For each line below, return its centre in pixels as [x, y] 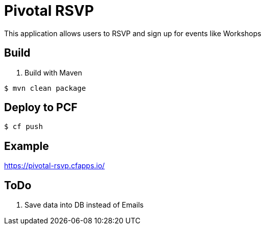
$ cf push [23, 127]
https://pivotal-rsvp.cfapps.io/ [55, 166]
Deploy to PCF [41, 108]
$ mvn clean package [45, 88]
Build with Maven [53, 72]
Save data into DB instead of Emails [84, 205]
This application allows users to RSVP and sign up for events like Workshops [133, 33]
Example [27, 146]
